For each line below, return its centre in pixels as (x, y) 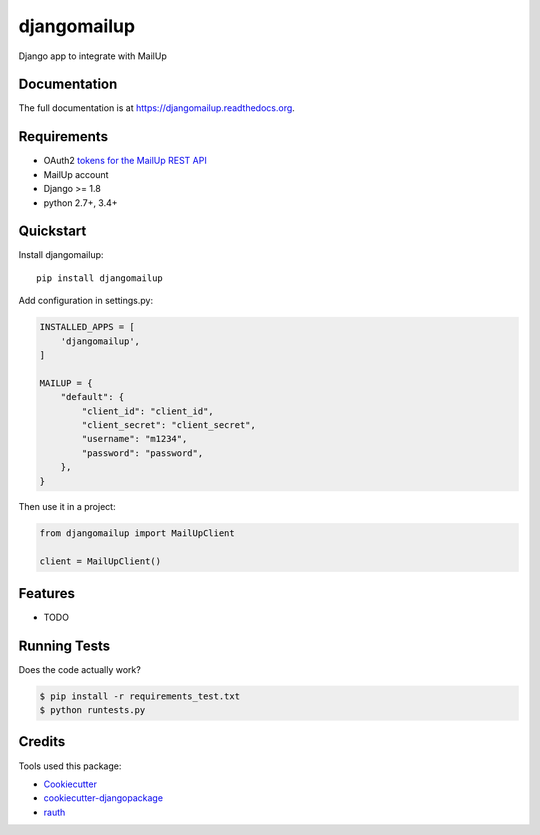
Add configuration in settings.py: (86, 301)
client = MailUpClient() (100, 561)
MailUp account (76, 174)
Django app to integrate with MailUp (92, 56)
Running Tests (64, 645)
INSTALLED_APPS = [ (87, 327)
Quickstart (52, 231)
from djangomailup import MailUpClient (137, 533)
